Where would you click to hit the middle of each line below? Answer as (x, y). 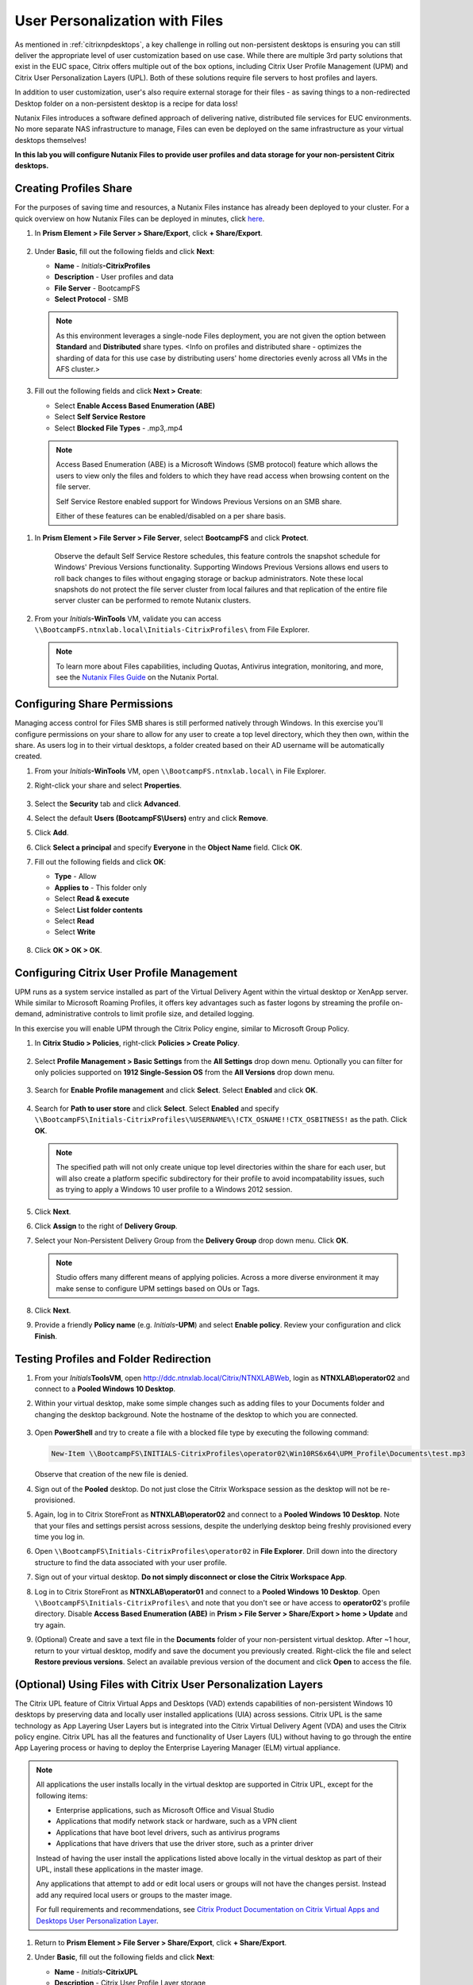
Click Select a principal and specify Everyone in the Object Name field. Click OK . (169, 847)
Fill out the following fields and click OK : (100, 862)
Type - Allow (75, 877)
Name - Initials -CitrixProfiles (102, 265)
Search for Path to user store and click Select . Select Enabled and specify (157, 1108)
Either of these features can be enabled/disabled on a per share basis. (171, 515)
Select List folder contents (98, 910)
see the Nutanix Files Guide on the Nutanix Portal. (137, 677)
